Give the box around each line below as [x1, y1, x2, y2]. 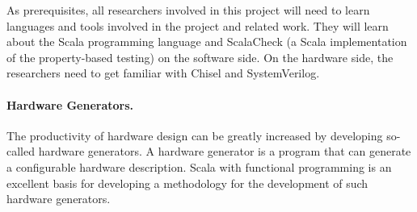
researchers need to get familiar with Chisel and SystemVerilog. [6, 64, 320, 81]
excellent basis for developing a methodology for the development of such [6, 174, 369, 191]
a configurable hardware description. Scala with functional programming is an [6, 158, 392, 175]
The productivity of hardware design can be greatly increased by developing [6, 127, 383, 143]
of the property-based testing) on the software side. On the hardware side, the [6, 48, 394, 65]
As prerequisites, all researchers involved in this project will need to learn [6, 2, 370, 18]
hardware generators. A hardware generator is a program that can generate [38, 143, 411, 160]
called [6, 143, 35, 160]
